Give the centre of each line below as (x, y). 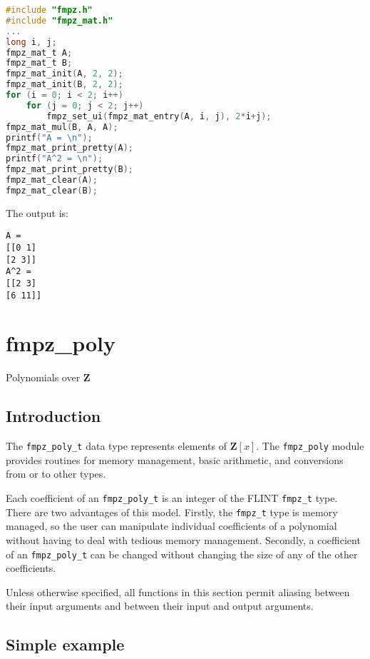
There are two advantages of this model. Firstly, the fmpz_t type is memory (172, 512)
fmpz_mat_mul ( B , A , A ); (62, 127)
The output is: (37, 212)
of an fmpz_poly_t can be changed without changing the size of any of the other (182, 554)
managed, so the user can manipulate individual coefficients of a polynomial (171, 526)
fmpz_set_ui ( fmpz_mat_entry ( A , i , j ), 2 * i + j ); (159, 116)
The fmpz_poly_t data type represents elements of (117, 446)
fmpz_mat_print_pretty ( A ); (70, 148)
